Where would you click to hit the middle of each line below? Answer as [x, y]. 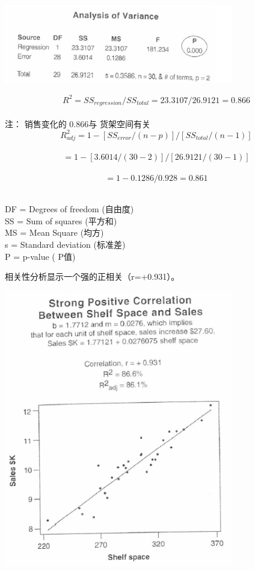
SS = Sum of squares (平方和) [61, 220]
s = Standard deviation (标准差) [65, 244]
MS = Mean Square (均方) [54, 232]
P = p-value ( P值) [40, 256]
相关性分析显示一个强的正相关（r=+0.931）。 [92, 276]
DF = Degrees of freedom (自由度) [69, 209]
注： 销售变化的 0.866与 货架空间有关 [78, 123]
